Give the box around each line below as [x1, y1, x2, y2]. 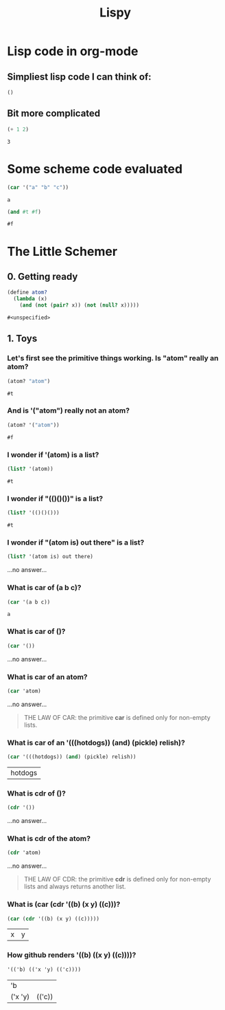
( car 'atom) [7, 688, 41, 694]
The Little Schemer [7, 243, 118, 259]
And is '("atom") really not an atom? [7, 406, 130, 415]
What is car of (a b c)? [7, 583, 82, 593]
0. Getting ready [7, 270, 78, 283]
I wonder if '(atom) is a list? [7, 450, 99, 459]
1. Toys [7, 333, 38, 344]
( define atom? [7, 289, 48, 296]
